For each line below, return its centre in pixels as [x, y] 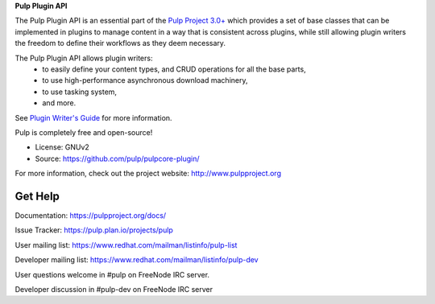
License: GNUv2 [62, 147]
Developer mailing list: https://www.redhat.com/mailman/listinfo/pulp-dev [137, 260]
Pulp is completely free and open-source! [84, 132]
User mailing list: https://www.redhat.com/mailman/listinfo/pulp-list [126, 244]
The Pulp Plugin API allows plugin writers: [84, 58]
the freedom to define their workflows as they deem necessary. [120, 43]
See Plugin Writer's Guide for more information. [93, 117]
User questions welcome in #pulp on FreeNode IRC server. [112, 274]
